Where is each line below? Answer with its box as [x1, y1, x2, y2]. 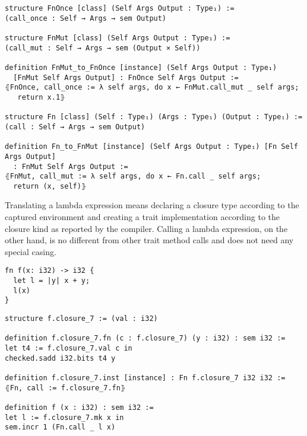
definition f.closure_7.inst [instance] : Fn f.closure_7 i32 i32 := [5, 374, 286, 382]
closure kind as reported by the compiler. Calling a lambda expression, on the [5, 222, 288, 234]
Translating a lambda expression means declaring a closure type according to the [5, 199, 299, 211]
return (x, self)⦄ [13, 182, 87, 190]
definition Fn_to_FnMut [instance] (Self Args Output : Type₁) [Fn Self [5, 142, 298, 151]
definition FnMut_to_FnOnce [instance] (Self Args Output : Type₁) [5, 63, 277, 72]
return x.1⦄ [17, 93, 65, 101]
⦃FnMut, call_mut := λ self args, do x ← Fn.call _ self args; [5, 172, 261, 181]
